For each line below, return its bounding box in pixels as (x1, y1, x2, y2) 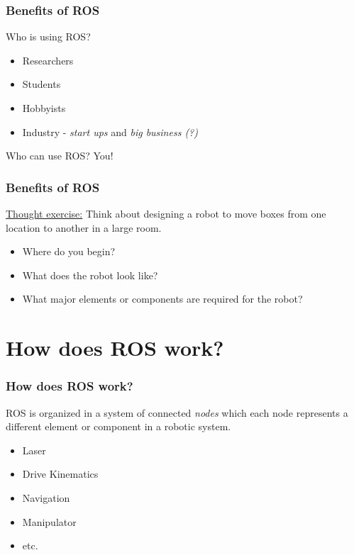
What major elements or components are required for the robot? (22, 291, 303, 306)
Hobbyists (22, 101, 66, 115)
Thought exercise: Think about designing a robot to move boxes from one (6, 206, 326, 220)
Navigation (22, 490, 70, 505)
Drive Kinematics (22, 466, 99, 481)
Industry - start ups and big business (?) (22, 124, 198, 139)
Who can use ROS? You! (6, 148, 114, 163)
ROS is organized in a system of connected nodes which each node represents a (6, 405, 348, 420)
